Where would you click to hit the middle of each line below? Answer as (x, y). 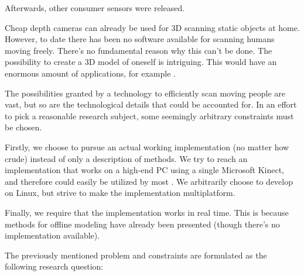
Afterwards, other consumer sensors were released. (95, 8)
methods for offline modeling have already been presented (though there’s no (142, 224)
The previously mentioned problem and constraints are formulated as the (136, 255)
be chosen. (23, 127)
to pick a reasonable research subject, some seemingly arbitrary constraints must (149, 115)
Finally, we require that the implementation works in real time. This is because (147, 212)
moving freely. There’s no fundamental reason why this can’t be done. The (139, 50)
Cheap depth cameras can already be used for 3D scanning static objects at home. (152, 27)
